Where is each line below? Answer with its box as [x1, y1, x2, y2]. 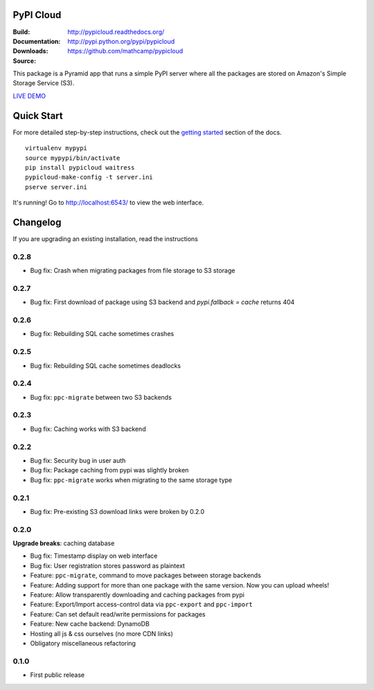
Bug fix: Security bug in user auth [30, 457, 126, 464]
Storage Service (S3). [12, 79, 75, 87]
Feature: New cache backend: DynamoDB [30, 620, 150, 628]
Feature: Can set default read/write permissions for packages [30, 610, 206, 618]
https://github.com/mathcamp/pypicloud [67, 47, 184, 55]
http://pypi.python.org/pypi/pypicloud [67, 37, 175, 45]
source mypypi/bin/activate [25, 154, 121, 162]
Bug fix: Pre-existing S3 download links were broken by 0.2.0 [30, 507, 205, 515]
